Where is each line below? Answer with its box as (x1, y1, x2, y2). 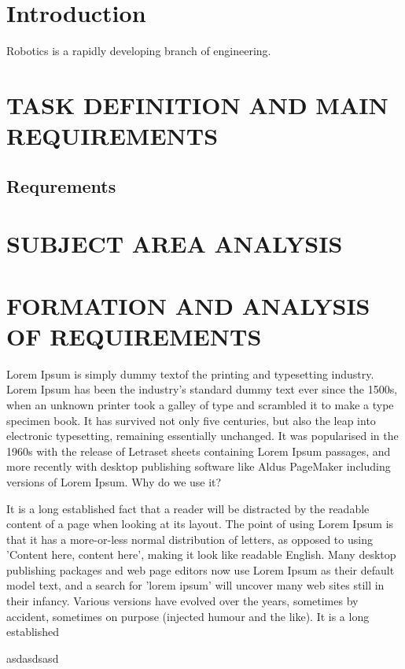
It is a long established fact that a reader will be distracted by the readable (6, 500, 370, 516)
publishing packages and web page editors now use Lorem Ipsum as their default (6, 561, 395, 578)
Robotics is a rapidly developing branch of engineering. (6, 43, 271, 59)
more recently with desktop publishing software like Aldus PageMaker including (6, 458, 391, 475)
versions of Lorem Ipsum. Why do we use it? (6, 473, 222, 490)
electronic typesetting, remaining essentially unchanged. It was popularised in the (6, 427, 399, 444)
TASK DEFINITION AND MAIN (6, 88, 388, 120)
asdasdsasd (6, 649, 59, 666)
